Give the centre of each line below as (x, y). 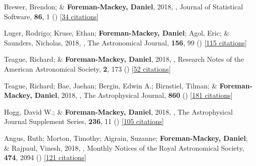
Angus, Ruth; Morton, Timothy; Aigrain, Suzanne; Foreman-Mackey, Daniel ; (126, 138)
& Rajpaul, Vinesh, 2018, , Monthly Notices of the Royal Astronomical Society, (124, 147)
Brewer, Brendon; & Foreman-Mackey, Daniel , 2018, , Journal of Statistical (124, 6)
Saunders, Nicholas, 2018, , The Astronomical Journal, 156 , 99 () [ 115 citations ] (126, 42)
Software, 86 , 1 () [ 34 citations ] (51, 16)
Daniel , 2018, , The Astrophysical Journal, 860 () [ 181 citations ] (134, 95)
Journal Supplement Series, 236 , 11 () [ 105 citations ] (84, 121)
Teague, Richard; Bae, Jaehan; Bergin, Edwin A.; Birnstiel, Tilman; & (111, 85)
